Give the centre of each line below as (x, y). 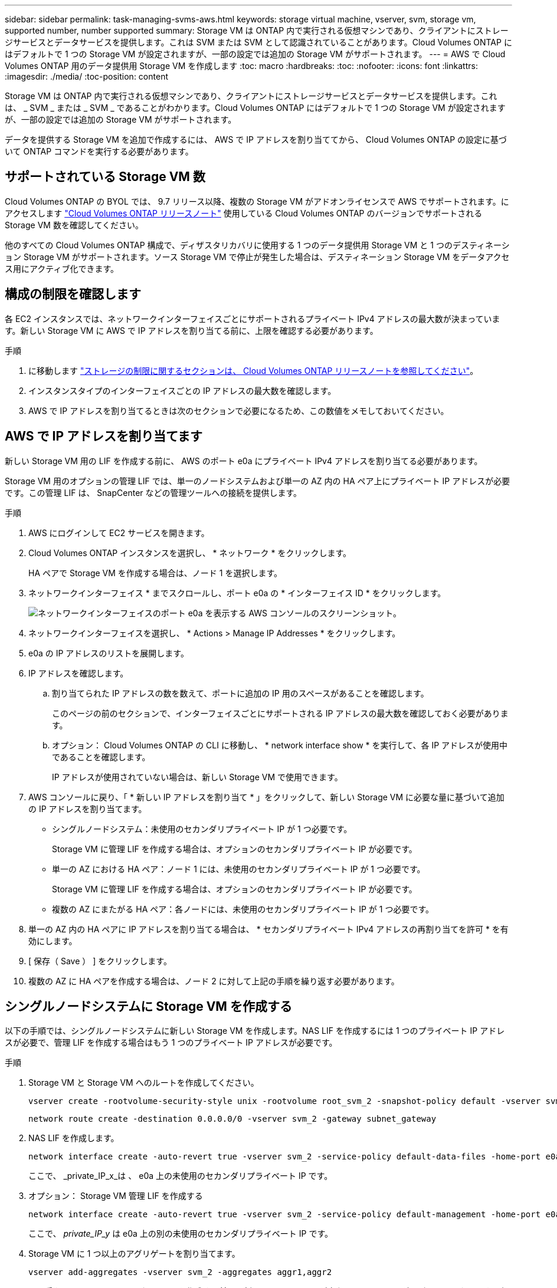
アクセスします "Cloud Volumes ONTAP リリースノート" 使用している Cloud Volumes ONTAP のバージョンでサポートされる (244, 213)
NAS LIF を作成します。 (74, 1138)
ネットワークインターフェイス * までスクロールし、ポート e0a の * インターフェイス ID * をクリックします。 (237, 593)
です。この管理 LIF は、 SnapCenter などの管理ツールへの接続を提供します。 (153, 492)
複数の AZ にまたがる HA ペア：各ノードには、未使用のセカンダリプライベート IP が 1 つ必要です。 (243, 909)
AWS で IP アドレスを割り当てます (104, 436)
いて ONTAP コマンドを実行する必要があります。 (99, 151)
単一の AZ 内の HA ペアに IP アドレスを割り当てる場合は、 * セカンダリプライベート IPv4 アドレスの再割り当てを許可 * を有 (268, 929)
